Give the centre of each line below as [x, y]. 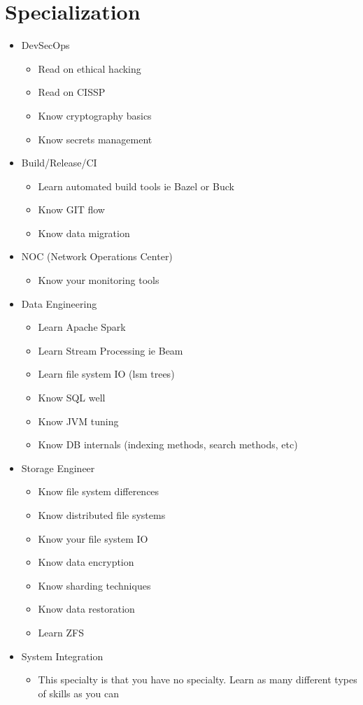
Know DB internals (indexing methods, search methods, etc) [168, 444]
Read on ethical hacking [90, 68]
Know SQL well [72, 398]
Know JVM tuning [78, 421]
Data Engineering [59, 303]
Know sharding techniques [94, 585]
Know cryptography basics [95, 115]
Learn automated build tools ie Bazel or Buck [136, 186]
